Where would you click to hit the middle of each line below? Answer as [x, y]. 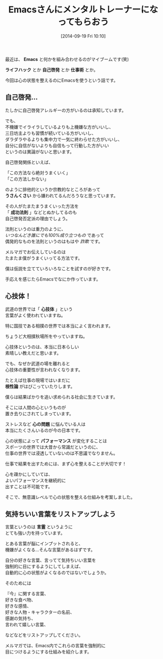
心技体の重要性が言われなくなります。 [44, 370]
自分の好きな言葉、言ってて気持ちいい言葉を [51, 560]
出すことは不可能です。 [29, 486]
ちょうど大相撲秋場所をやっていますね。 [46, 336]
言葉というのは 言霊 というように [39, 527]
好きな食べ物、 [20, 600]
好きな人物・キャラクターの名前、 [40, 612]
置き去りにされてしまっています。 [39, 414]
